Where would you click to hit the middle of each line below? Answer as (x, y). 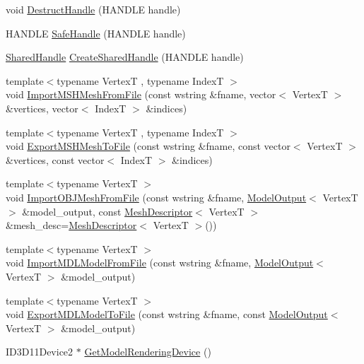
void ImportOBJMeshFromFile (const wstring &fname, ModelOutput (156, 197)
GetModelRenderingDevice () (148, 352)
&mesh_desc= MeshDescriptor (71, 225)
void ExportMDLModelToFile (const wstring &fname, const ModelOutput (167, 314)
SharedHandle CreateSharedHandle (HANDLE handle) (125, 57)
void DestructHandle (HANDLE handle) (93, 9)
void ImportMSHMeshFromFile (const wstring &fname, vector (141, 94)
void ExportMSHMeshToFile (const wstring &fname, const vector (148, 146)
